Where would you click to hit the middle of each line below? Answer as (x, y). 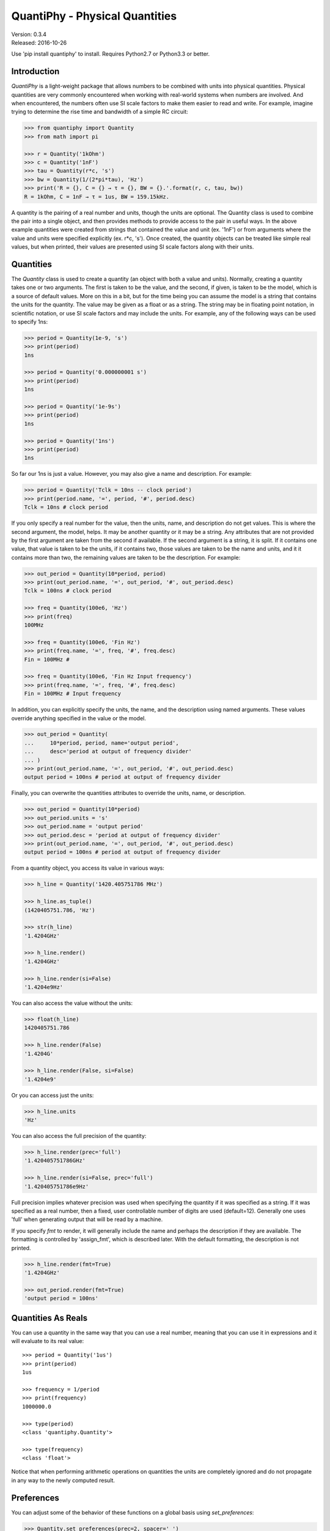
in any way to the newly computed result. (63, 1480)
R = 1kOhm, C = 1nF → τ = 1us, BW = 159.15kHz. (97, 197)
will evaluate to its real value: (48, 1341)
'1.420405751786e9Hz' (57, 1186)
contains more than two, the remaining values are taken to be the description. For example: (126, 557)
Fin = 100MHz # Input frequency (73, 694)
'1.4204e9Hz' (44, 987)
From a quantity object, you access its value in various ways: (88, 868)
